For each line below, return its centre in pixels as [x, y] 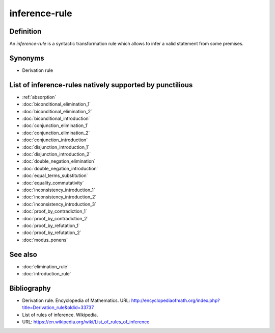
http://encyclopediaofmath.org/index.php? [175, 300]
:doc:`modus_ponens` [45, 240]
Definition [25, 31]
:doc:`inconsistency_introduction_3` [59, 204]
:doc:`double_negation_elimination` [59, 161]
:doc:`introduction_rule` [47, 273]
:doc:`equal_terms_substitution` [55, 175]
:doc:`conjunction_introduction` [55, 140]
